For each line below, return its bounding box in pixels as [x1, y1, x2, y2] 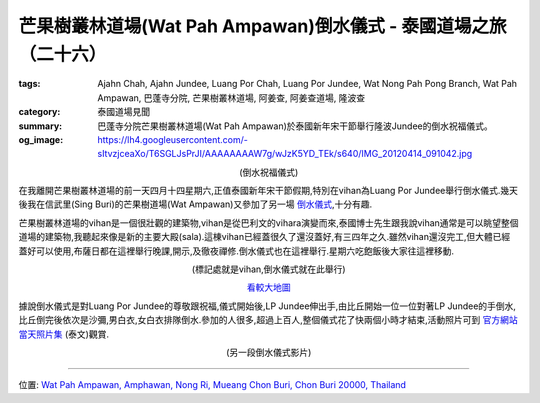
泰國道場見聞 [97, 106, 150, 118]
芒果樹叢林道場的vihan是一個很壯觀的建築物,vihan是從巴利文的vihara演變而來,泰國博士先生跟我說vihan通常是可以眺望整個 [18, 216, 519, 229]
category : [18, 106, 61, 118]
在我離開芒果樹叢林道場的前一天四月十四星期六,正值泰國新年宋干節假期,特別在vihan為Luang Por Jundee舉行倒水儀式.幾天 [18, 185, 519, 197]
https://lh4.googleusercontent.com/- [97, 133, 249, 145]
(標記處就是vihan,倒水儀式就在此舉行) [191, 263, 346, 275]
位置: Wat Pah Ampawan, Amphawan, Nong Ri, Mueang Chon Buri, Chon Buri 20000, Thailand [18, 379, 407, 391]
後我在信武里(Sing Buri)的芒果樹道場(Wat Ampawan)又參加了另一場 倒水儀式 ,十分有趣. [18, 198, 373, 210]
